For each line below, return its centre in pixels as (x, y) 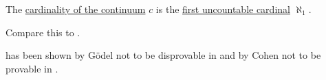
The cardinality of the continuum (76, 9)
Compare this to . (43, 32)
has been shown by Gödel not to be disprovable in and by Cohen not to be (163, 55)
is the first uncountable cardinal (223, 9)
